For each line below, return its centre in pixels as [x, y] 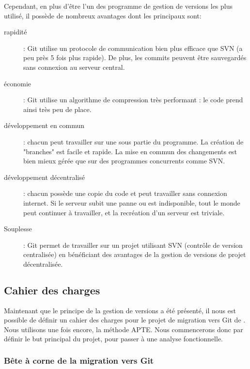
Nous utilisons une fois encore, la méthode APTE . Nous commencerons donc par [124, 329]
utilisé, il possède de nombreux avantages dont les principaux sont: [103, 15]
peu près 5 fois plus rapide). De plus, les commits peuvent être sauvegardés [135, 57]
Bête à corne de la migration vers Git [79, 360]
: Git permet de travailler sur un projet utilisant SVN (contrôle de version [133, 245]
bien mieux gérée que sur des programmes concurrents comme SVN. [124, 161]
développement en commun [44, 125]
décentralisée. [43, 264]
